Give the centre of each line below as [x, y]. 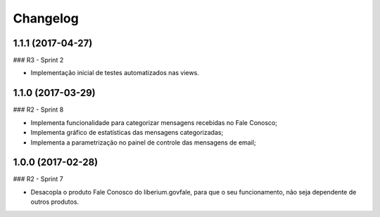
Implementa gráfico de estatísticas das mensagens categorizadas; [127, 133]
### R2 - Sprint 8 [38, 110]
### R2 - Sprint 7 [38, 179]
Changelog [46, 18]
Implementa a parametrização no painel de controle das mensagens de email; [143, 142]
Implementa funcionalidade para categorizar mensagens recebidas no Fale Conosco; [154, 122]
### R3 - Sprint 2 [38, 60]
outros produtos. [55, 202]
